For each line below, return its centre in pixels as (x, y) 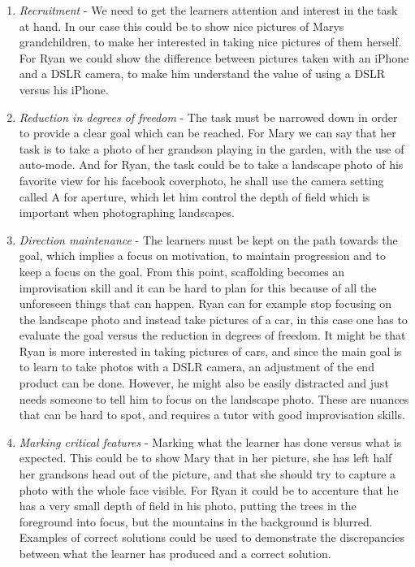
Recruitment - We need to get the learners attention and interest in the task (208, 10)
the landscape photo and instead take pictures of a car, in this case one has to (213, 319)
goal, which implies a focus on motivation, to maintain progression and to (202, 255)
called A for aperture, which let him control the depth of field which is (195, 196)
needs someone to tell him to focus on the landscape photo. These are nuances (214, 398)
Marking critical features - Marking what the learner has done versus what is (210, 441)
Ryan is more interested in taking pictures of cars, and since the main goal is (210, 351)
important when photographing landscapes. (127, 212)
